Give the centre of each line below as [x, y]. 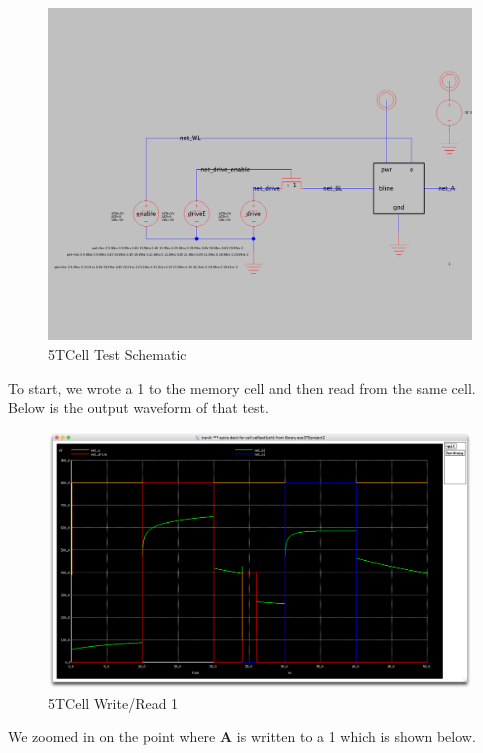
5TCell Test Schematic [117, 354]
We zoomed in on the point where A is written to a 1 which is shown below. [242, 736]
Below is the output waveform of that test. [138, 407]
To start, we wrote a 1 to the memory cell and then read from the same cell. [242, 387]
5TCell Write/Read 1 [113, 702]
